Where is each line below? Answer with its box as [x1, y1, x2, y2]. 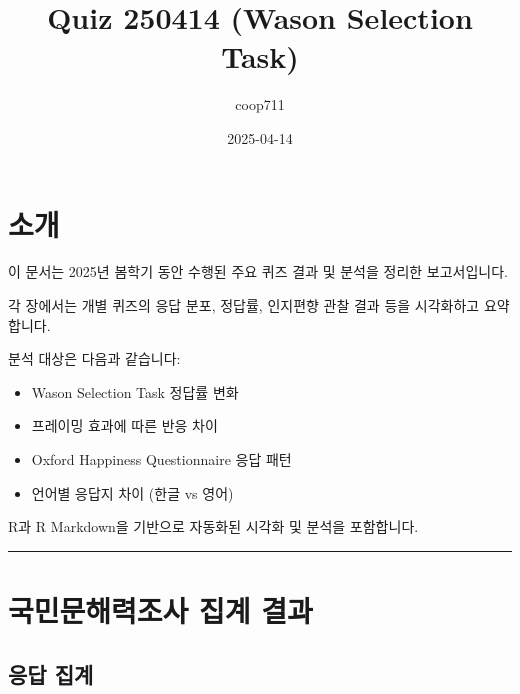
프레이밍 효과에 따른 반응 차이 [31, 415, 218, 436]
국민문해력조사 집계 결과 [8, 589, 313, 630]
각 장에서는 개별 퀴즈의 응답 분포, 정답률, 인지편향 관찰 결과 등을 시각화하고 [8, 295, 480, 316]
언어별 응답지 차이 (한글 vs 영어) [31, 482, 234, 503]
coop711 [235, 94, 285, 115]
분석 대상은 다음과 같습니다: [8, 348, 181, 369]
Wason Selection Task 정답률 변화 [31, 381, 239, 402]
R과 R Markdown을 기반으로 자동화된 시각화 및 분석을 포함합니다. [8, 516, 419, 537]
